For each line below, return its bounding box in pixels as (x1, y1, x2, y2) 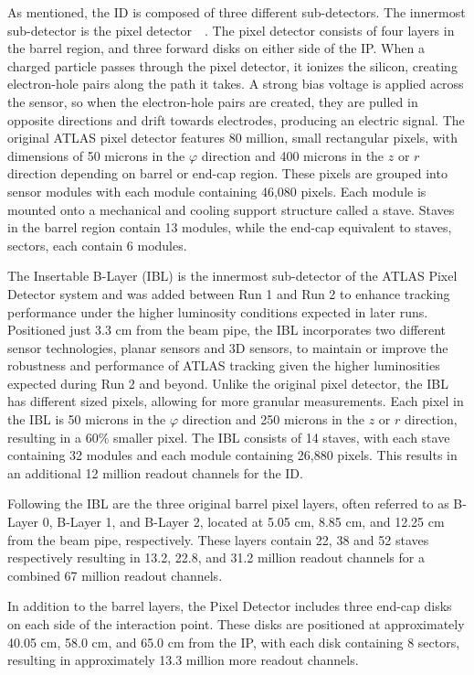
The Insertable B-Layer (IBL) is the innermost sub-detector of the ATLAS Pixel (7, 266, 458, 285)
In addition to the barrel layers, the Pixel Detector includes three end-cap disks (7, 596, 452, 616)
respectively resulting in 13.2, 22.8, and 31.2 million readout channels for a (7, 548, 425, 567)
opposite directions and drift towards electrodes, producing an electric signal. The (7, 110, 465, 129)
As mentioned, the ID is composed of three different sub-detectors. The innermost (7, 3, 466, 21)
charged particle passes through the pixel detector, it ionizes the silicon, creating (7, 56, 458, 75)
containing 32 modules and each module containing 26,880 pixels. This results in (7, 445, 458, 465)
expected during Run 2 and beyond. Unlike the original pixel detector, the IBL (7, 373, 448, 392)
